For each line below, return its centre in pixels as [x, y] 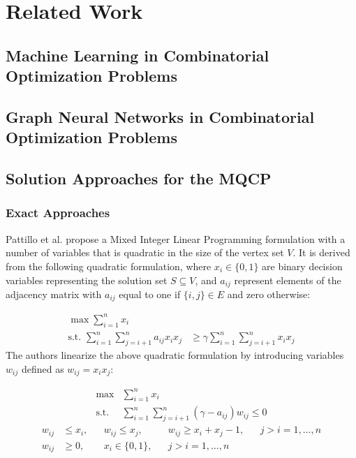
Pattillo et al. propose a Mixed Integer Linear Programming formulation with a [176, 238]
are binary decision [302, 266]
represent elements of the [288, 280]
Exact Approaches [58, 213]
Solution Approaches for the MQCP [139, 178]
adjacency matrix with [54, 294]
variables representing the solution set [87, 280]
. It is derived [321, 252]
